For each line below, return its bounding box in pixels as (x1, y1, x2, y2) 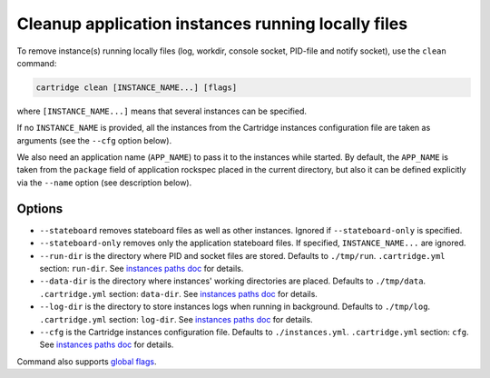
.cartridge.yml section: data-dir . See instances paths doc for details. (39, 288, 318, 299)
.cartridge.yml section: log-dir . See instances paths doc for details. (39, 313, 313, 324)
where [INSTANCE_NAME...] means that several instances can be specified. (16, 105, 308, 116)
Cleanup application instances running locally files (16, 14, 408, 34)
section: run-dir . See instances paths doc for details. (39, 263, 244, 274)
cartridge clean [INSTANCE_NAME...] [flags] (35, 82, 238, 93)
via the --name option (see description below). (16, 177, 192, 188)
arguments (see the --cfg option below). (16, 134, 172, 145)
